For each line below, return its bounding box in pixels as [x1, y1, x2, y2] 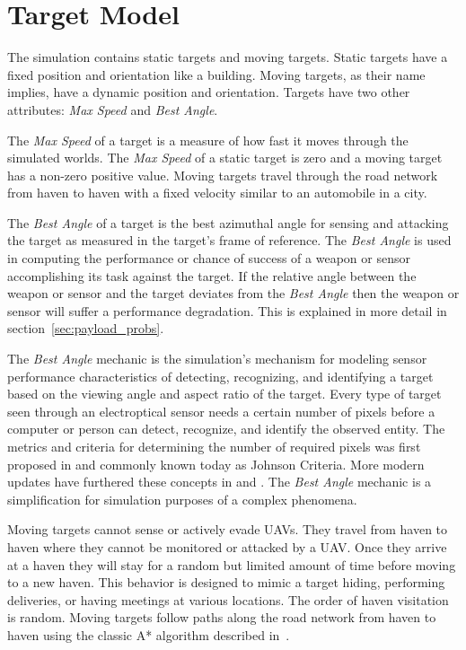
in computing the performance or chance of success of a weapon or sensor [7, 249, 410, 268]
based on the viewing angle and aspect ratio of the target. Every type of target [7, 384, 442, 403]
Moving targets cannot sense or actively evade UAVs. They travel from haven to [7, 520, 448, 539]
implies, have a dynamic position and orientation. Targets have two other [7, 83, 410, 101]
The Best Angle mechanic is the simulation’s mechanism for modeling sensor [7, 349, 427, 368]
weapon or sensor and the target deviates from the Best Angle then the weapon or [7, 284, 460, 303]
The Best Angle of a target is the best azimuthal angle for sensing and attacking [7, 213, 449, 232]
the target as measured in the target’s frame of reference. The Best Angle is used [7, 231, 452, 250]
